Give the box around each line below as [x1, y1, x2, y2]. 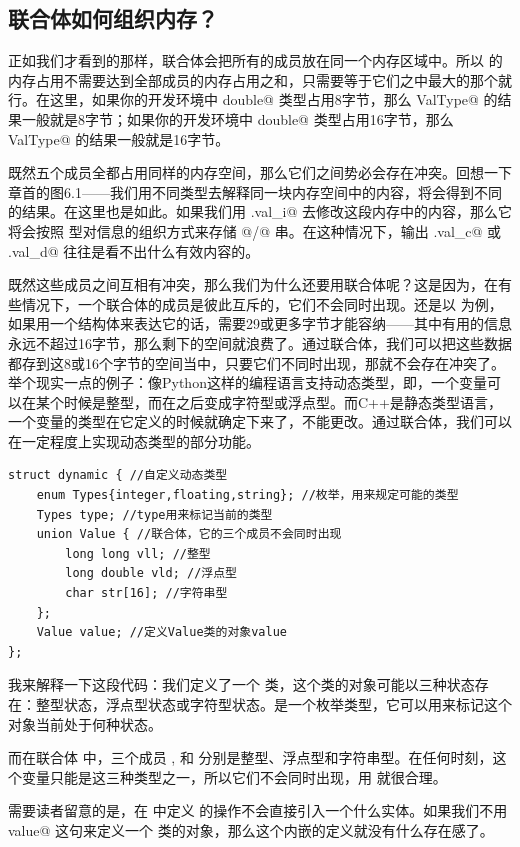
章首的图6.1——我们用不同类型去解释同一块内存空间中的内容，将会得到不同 [8, 181, 502, 202]
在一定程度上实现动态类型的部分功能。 [8, 430, 260, 451]
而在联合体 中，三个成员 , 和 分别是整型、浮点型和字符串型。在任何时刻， [8, 747, 493, 768]
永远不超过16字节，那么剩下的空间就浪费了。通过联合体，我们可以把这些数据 [8, 332, 512, 353]
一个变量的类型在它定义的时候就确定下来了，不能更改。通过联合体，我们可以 [8, 411, 512, 432]
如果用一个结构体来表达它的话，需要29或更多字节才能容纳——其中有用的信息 [8, 313, 512, 334]
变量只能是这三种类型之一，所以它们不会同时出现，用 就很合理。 [21, 766, 447, 787]
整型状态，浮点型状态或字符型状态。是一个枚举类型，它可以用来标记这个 [35, 694, 512, 715]
